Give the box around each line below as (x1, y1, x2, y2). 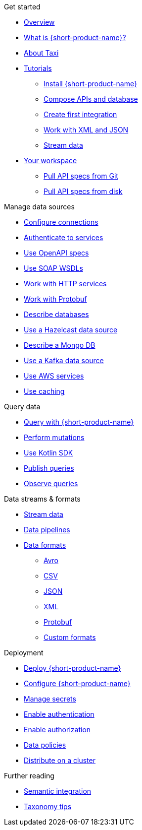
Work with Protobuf (24, 295, 87, 303)
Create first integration (44, 110, 117, 119)
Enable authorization (24, 725, 91, 734)
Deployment (4, 648, 44, 657)
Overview (24, 18, 55, 26)
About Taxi (24, 49, 59, 57)
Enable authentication (24, 710, 95, 718)
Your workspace (24, 156, 77, 165)
